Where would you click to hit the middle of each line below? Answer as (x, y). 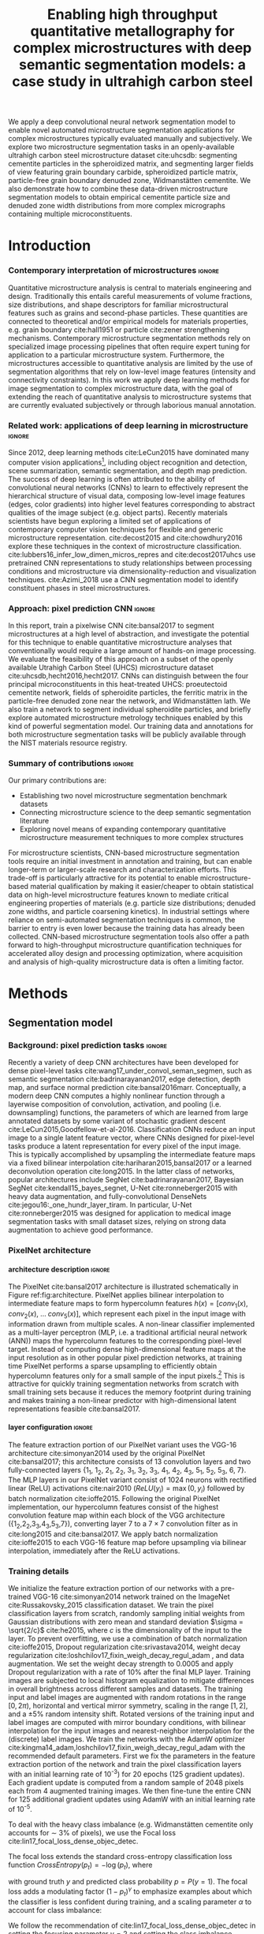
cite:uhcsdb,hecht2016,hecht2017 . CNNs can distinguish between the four (128, 675)
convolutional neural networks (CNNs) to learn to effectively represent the (128, 487)
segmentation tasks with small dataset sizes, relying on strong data (117, 1222)
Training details (39, 1571)
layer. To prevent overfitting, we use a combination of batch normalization (128, 1639)
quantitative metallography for (132, 31)
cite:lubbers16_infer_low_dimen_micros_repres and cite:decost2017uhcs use (132, 554)
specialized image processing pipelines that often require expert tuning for (129, 346)
